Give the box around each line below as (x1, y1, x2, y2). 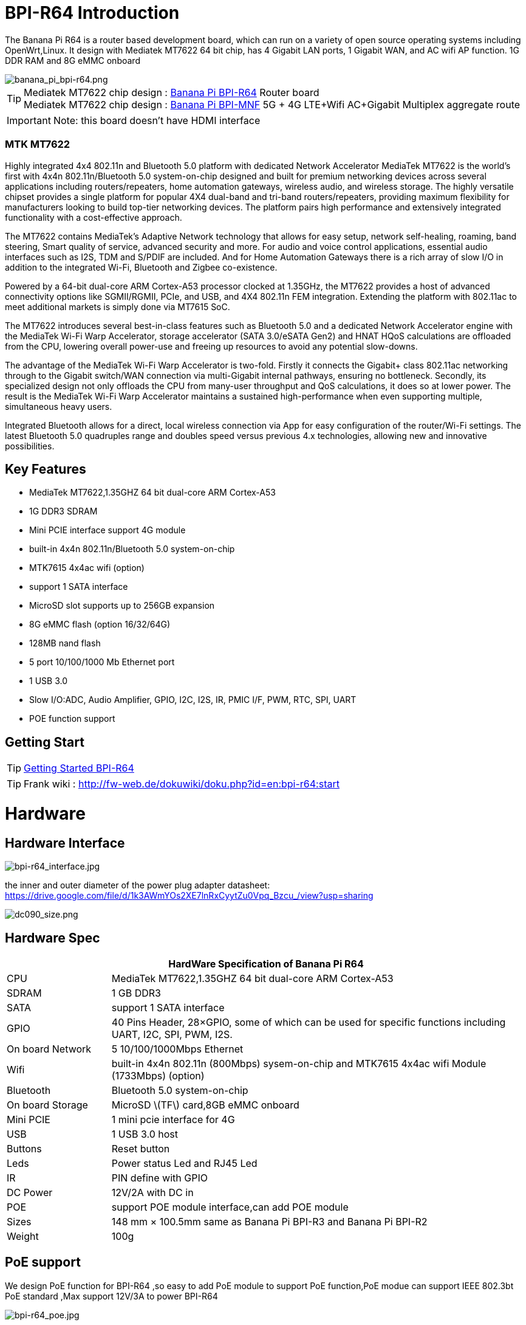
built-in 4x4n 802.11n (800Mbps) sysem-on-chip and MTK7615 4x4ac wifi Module (111, 1057, 487, 1070)
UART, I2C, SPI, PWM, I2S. (111, 1028, 233, 1040)
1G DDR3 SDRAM (29, 506, 98, 517)
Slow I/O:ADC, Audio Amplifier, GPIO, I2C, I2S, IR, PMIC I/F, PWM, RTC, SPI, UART (29, 694, 357, 705)
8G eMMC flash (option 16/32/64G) (29, 619, 171, 630)
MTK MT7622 (5, 138, 70, 151)
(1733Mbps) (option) (111, 1069, 205, 1082)
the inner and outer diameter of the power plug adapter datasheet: (5, 880, 270, 891)
